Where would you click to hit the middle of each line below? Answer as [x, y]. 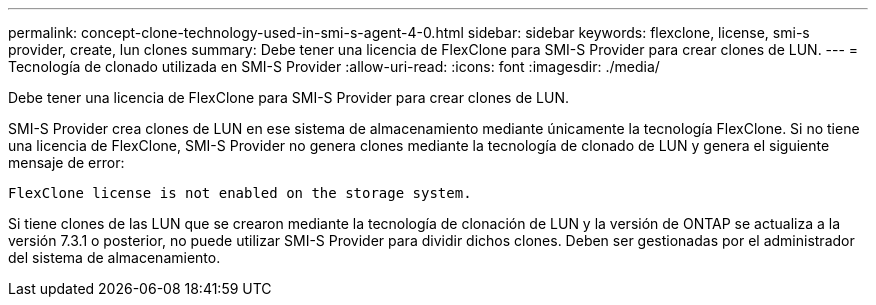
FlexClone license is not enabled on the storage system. [240, 193]
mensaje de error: [66, 162]
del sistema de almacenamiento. [114, 257]
